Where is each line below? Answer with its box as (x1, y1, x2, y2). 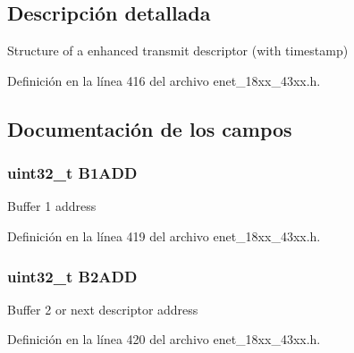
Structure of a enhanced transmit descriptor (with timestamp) (7, 41, 349, 60)
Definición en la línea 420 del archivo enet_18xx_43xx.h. (7, 330, 321, 349)
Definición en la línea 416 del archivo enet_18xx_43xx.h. (7, 71, 321, 89)
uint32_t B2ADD (7, 265, 138, 287)
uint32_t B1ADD (7, 162, 138, 184)
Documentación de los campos (7, 114, 292, 142)
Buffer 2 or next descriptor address (7, 299, 198, 318)
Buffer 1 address (7, 197, 97, 215)
